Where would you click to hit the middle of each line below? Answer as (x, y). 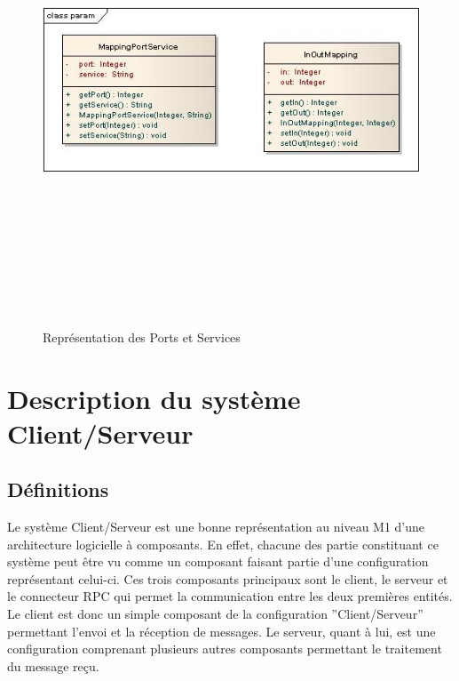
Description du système (154, 398)
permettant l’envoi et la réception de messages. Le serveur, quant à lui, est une (222, 631)
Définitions (58, 489)
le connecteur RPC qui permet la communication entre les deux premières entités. (230, 596)
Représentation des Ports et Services (142, 336)
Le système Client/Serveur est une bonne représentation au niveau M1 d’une (216, 527)
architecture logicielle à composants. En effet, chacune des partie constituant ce (223, 544)
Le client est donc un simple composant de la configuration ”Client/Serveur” (215, 614)
